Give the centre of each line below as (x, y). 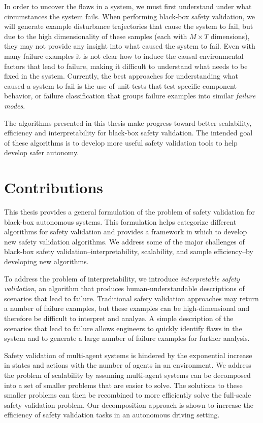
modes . (15, 105)
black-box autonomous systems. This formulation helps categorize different (120, 221)
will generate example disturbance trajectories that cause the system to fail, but (129, 26)
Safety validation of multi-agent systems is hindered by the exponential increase (128, 355)
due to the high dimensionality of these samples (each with (96, 36)
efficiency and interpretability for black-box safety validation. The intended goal (128, 133)
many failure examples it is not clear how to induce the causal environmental (124, 56)
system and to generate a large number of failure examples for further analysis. (127, 338)
